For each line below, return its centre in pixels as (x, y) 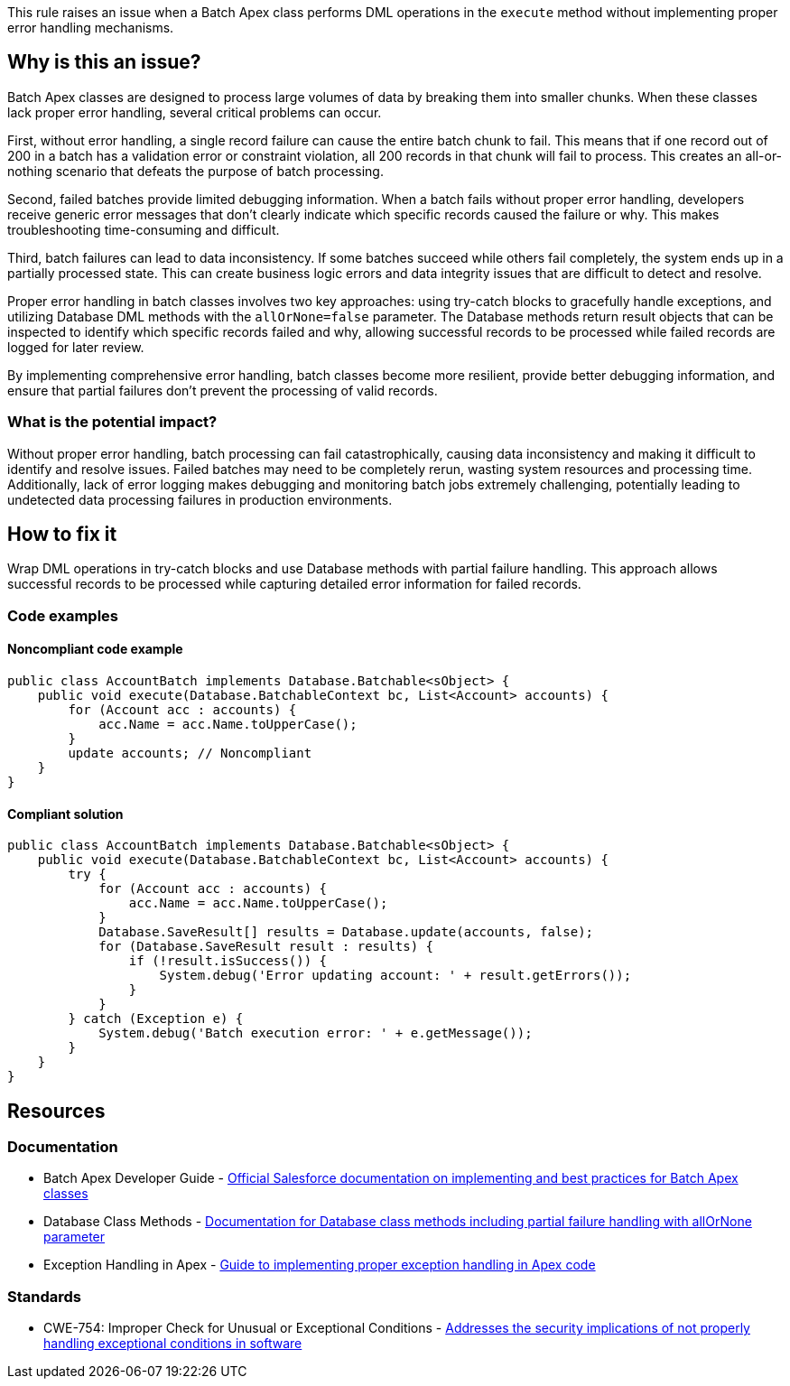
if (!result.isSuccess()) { (228, 961)
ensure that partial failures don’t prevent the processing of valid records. (223, 390)
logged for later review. (76, 347)
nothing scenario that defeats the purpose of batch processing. (195, 171)
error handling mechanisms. (91, 28)
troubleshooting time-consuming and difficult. (144, 229)
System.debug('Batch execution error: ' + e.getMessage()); (316, 1033)
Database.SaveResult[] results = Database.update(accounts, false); (346, 932)
